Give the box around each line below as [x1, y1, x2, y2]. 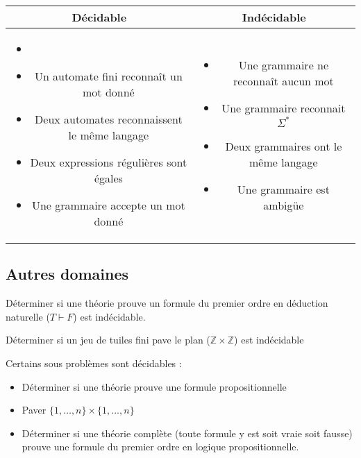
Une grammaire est [237, 181, 330, 197]
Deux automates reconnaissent [35, 111, 183, 127]
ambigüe [263, 197, 304, 213]
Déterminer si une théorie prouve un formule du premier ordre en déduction [6, 296, 328, 310]
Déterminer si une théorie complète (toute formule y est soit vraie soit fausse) [22, 425, 353, 440]
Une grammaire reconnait [221, 100, 346, 116]
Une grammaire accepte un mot [31, 197, 185, 213]
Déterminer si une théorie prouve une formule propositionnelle [22, 379, 287, 393]
